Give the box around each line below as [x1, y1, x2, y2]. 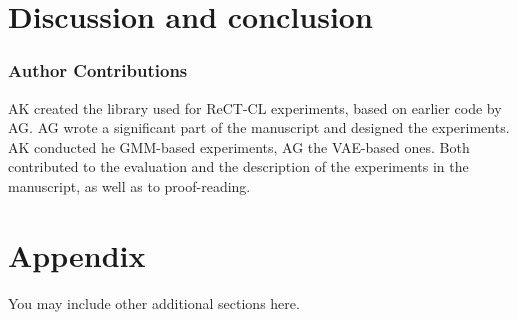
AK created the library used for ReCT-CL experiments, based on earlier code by [8, 97, 502, 118]
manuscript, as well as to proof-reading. [8, 175, 251, 196]
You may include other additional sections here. [8, 292, 300, 313]
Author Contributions [8, 58, 188, 83]
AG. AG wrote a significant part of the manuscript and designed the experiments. [8, 117, 510, 138]
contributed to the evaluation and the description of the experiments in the [8, 156, 469, 177]
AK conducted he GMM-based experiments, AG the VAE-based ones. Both [8, 136, 470, 157]
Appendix [8, 234, 146, 275]
